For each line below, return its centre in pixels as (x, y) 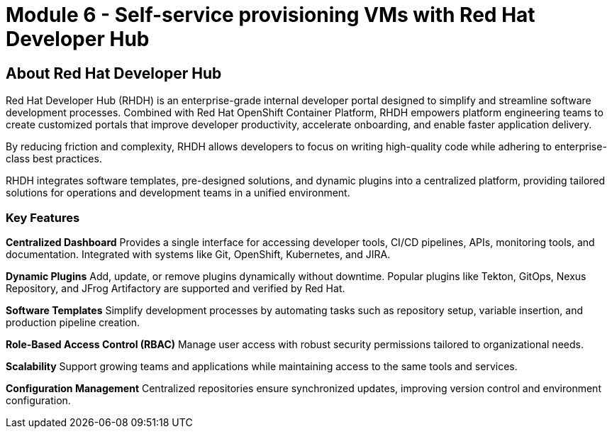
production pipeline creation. (73, 322)
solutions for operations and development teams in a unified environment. (178, 193)
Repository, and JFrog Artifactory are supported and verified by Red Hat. (176, 288)
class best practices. (54, 159)
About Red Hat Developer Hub (114, 73)
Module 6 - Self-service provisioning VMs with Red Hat (271, 15)
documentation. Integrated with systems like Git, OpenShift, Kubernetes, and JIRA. (198, 254)
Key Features (43, 217)
